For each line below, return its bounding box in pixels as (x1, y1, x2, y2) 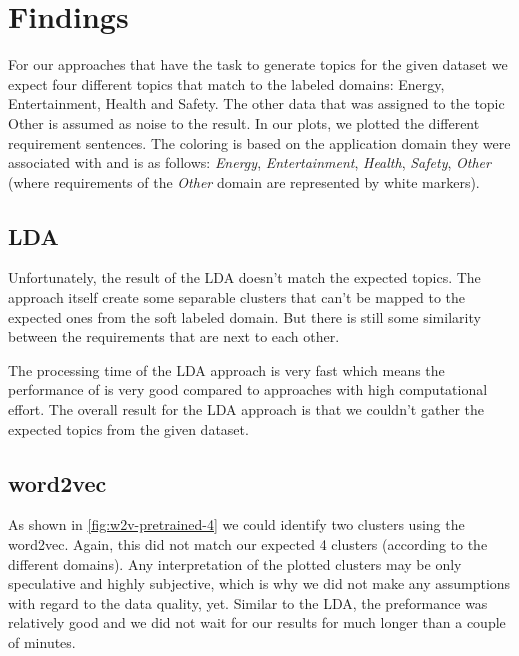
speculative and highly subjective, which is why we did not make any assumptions (8, 573, 511, 594)
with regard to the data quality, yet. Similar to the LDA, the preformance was (8, 592, 488, 613)
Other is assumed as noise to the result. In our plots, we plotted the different (8, 112, 480, 133)
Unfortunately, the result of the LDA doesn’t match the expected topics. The (8, 267, 481, 288)
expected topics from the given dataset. (8, 418, 249, 439)
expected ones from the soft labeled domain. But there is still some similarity (8, 306, 481, 327)
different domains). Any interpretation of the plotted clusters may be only (8, 553, 462, 574)
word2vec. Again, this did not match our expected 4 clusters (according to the (8, 534, 488, 555)
